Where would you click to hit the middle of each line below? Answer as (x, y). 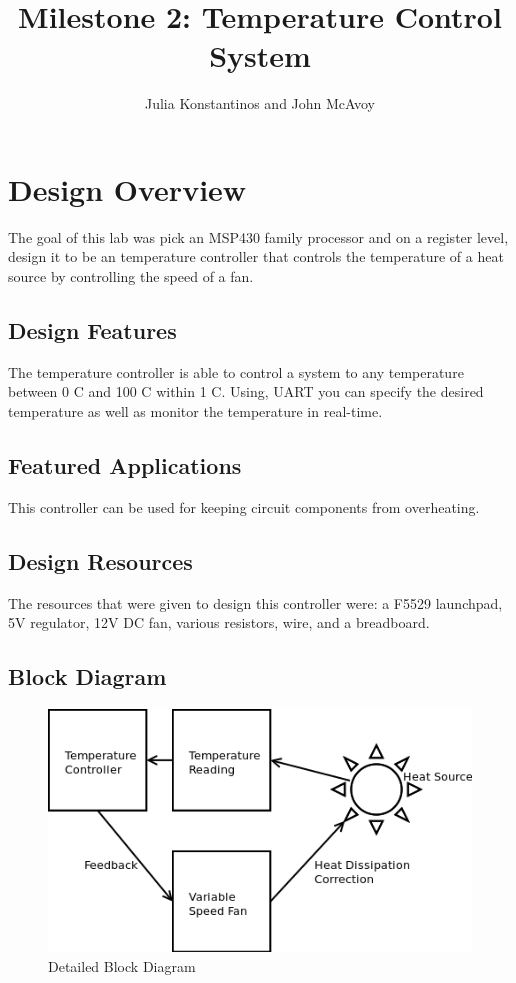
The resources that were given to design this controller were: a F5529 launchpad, (255, 602)
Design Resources (100, 560)
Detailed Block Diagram (122, 966)
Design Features (92, 330)
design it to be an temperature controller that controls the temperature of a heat (256, 256)
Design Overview (127, 188)
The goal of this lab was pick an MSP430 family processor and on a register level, (258, 236)
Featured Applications (125, 465)
